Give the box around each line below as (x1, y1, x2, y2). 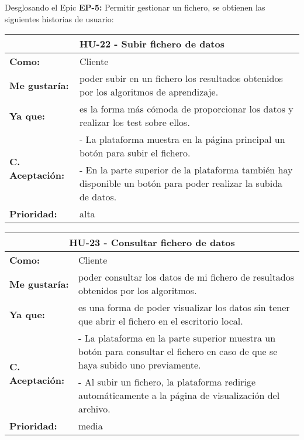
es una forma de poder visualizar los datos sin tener (78, 301, 290, 315)
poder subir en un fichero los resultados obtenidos (79, 71, 283, 86)
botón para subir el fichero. (79, 146, 191, 160)
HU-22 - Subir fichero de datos (80, 37, 224, 51)
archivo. (78, 402, 110, 416)
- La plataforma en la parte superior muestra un (78, 331, 276, 345)
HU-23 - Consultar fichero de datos (69, 236, 235, 250)
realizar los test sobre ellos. (79, 115, 190, 129)
